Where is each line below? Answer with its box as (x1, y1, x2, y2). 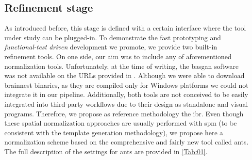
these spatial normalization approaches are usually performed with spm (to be (4, 118, 237, 128)
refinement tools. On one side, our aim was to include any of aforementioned (4, 51, 232, 61)
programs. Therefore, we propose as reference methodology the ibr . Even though (4, 108, 244, 118)
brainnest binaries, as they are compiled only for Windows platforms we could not (4, 80, 249, 90)
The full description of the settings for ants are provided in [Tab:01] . (4, 146, 208, 156)
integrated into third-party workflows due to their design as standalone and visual (4, 98, 248, 109)
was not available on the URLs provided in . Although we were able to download (4, 70, 245, 80)
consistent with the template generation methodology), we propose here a (4, 127, 223, 137)
